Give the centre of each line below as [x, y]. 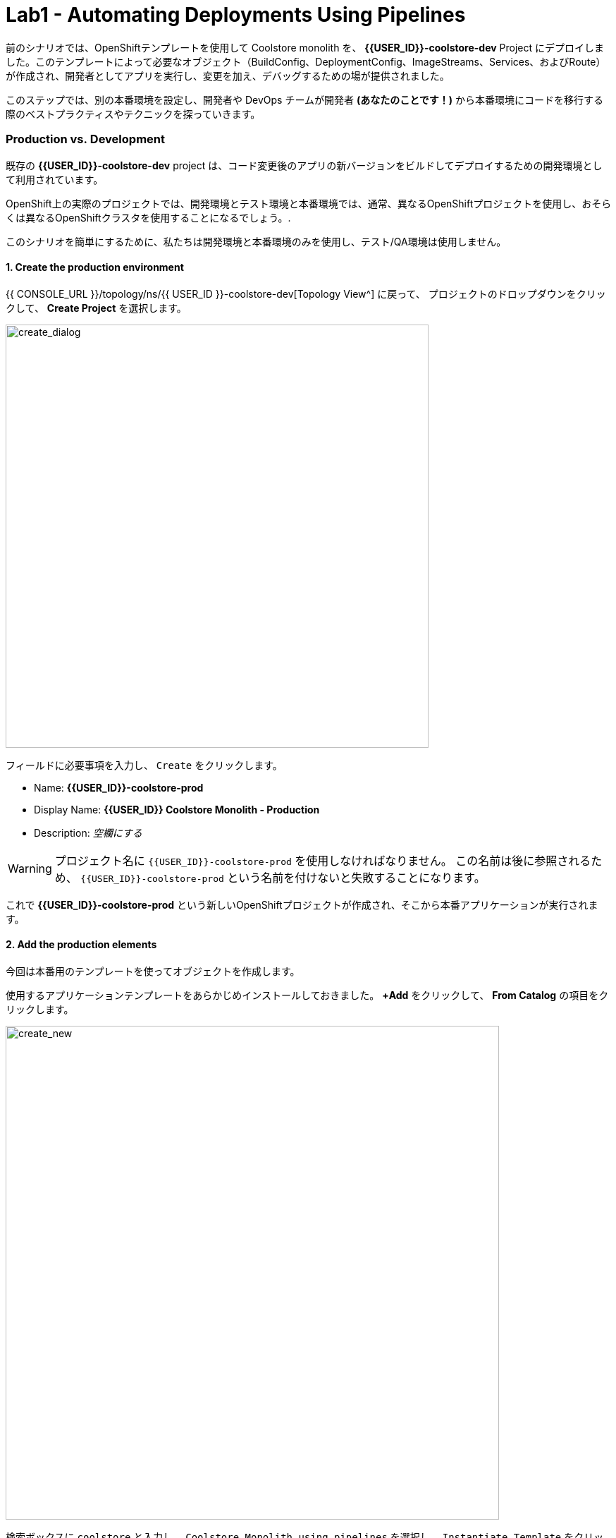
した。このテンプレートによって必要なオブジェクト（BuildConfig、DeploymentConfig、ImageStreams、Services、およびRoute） [306, 61]
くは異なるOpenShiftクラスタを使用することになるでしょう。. [148, 217]
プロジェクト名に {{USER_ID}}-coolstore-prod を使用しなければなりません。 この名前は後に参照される [323, 860]
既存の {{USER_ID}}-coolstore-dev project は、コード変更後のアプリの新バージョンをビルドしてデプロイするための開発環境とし [304, 165]
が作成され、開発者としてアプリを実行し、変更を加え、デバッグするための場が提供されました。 [228, 75]
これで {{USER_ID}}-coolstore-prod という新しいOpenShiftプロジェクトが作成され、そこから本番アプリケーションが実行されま [302, 904]
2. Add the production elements [81, 945]
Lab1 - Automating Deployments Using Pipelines [236, 15]
